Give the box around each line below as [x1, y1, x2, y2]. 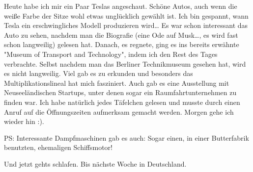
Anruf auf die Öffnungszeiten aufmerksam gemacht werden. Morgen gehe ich [4, 106, 234, 117]
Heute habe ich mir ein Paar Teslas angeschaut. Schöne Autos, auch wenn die [4, 1, 237, 11]
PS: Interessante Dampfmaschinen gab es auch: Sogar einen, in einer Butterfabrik [4, 132, 249, 143]
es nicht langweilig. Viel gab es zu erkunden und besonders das [4, 68, 193, 78]
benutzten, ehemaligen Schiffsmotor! [4, 142, 113, 152]
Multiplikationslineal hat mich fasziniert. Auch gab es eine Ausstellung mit [4, 77, 229, 88]
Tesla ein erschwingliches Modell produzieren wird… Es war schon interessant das [4, 20, 248, 30]
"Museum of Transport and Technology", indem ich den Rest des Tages [4, 49, 218, 59]
